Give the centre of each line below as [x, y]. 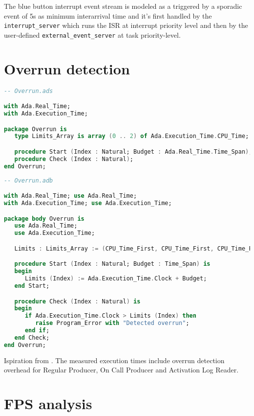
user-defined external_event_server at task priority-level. [92, 35]
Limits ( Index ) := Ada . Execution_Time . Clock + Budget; [116, 279]
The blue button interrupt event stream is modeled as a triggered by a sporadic [123, 6]
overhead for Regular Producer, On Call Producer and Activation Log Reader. [121, 370]
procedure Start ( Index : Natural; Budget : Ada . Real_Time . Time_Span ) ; [133, 151]
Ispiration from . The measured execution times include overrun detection [114, 360]
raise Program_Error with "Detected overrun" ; [112, 323]
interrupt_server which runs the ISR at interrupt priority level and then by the [126, 25]
